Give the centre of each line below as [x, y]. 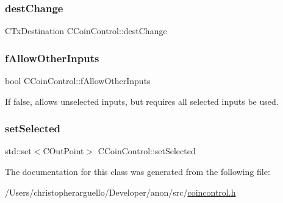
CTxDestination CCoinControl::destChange [86, 31]
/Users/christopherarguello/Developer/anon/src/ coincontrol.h [120, 192]
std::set [18, 151]
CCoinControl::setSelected [147, 151]
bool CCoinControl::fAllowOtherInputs [78, 81]
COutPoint [63, 151]
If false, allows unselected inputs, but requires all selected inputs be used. [142, 101]
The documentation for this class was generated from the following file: [138, 172]
